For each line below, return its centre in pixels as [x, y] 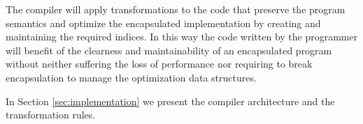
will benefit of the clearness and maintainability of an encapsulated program [169, 50]
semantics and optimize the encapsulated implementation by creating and [163, 23]
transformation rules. [51, 115]
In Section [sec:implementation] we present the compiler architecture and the [170, 101]
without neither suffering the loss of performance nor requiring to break [159, 64]
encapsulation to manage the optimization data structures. [131, 77]
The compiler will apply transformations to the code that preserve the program [176, 9]
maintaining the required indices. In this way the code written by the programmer [182, 37]
